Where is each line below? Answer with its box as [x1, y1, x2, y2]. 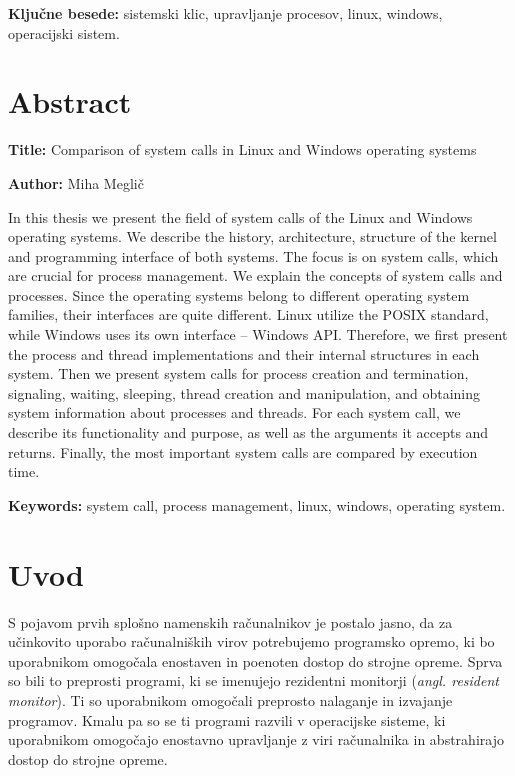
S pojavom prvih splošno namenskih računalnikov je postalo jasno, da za [8, 611, 453, 632]
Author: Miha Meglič [8, 172, 144, 193]
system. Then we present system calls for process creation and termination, [8, 363, 469, 384]
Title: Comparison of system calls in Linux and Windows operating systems [8, 139, 477, 160]
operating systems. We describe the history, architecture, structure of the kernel [8, 226, 497, 247]
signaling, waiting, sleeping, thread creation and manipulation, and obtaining [8, 382, 481, 403]
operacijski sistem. [8, 22, 120, 43]
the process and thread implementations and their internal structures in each [8, 343, 480, 364]
